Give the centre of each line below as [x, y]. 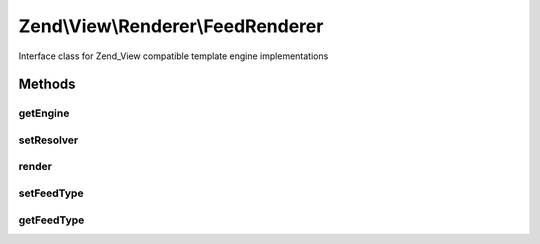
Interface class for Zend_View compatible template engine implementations [173, 56]
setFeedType [51, 193]
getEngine [44, 113]
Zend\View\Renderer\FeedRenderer [171, 26]
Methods [47, 84]
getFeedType [51, 220]
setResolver [48, 140]
